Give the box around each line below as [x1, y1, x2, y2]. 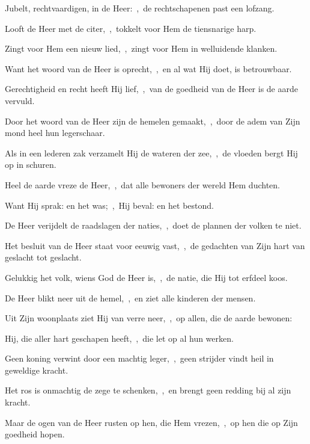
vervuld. [5, 94, 35, 106]
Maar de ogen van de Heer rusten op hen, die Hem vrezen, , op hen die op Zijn [5, 416, 298, 428]
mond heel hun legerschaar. [5, 126, 105, 139]
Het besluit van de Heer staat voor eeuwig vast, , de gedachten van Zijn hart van [5, 239, 305, 251]
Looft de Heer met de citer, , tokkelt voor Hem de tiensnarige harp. [5, 22, 257, 34]
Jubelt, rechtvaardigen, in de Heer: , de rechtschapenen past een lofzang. [5, 2, 275, 14]
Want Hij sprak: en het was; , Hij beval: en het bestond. [5, 199, 214, 211]
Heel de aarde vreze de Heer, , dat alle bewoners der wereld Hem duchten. [5, 178, 280, 191]
